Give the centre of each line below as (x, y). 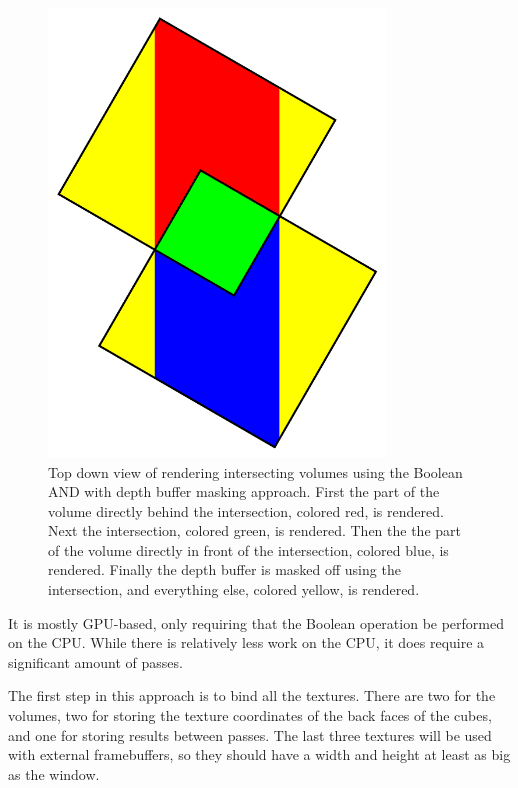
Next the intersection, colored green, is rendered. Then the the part (254, 530)
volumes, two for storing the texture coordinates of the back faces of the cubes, (250, 715)
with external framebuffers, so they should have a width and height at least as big (259, 754)
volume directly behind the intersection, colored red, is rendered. (246, 510)
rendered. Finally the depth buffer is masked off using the (224, 569)
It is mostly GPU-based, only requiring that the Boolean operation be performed (256, 622)
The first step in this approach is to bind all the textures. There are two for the (252, 695)
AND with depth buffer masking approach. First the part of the (244, 491)
